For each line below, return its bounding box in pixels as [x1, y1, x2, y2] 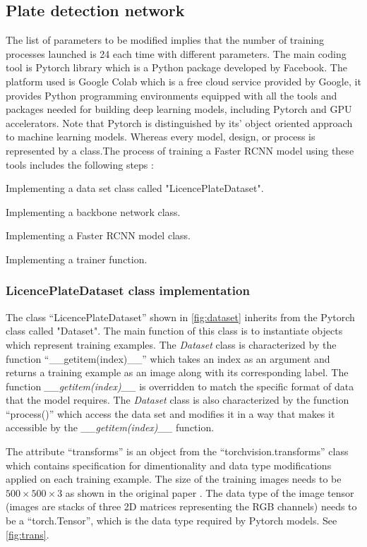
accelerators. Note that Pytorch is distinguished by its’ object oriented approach [6, 115, 353, 130]
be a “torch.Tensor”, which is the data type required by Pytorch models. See [6, 513, 337, 528]
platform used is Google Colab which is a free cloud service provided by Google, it [6, 73, 361, 88]
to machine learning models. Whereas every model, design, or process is [6, 129, 315, 144]
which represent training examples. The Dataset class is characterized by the [6, 337, 337, 351]
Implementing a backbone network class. [6, 204, 181, 219]
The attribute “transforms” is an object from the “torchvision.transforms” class [6, 444, 349, 459]
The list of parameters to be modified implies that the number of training [6, 32, 325, 47]
